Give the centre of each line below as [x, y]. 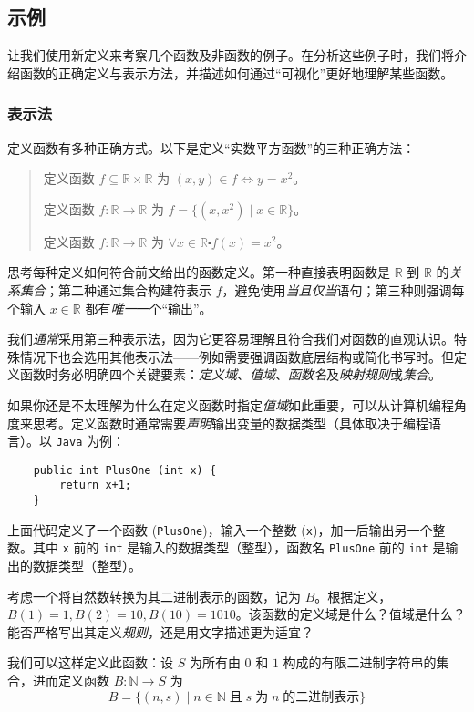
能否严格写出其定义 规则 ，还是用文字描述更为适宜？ [160, 631]
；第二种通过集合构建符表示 [129, 289]
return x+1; [96, 485]
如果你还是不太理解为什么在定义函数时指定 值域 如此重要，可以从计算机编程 [231, 404]
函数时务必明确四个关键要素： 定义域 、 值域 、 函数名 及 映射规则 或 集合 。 [230, 374]
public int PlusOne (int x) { [125, 470]
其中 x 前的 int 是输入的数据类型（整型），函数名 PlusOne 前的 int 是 [239, 547]
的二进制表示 [321, 697]
